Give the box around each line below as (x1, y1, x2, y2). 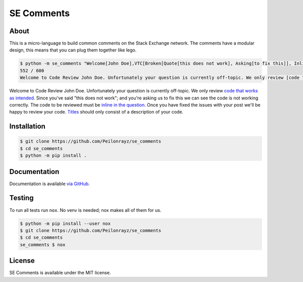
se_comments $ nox (20, 242, 66, 247)
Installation (9, 122, 45, 131)
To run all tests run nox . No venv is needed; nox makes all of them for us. (9, 207, 162, 213)
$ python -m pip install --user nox (20, 220, 111, 227)
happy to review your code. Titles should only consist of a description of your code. (9, 109, 184, 115)
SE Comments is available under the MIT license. (9, 270, 111, 276)
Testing (9, 194, 34, 202)
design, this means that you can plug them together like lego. (9, 47, 137, 53)
